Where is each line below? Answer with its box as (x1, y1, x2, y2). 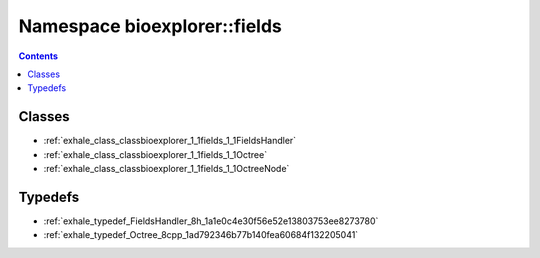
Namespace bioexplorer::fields (18, 15, 282, 37)
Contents (18, 50, 59, 62)
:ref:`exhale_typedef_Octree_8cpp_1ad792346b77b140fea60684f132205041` (43, 229, 359, 241)
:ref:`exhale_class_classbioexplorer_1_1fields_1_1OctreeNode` (43, 163, 290, 175)
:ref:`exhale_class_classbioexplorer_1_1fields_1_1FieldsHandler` (43, 135, 297, 147)
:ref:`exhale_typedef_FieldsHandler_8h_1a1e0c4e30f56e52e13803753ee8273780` (43, 215, 379, 227)
